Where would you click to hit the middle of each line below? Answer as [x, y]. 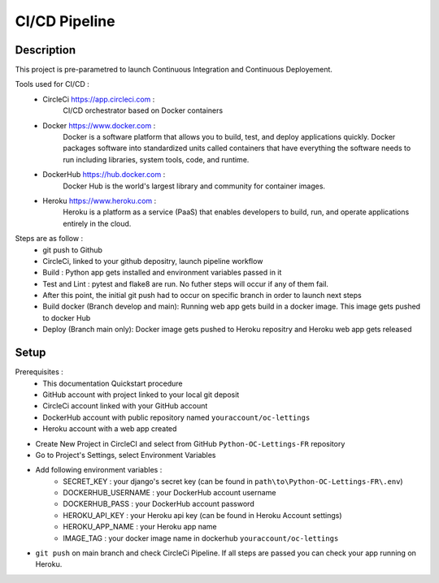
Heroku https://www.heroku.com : [100, 201]
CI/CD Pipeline [65, 21]
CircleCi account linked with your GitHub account [125, 406]
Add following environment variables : [99, 470]
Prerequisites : [39, 372]
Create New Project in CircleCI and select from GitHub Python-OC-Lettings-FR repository [190, 443]
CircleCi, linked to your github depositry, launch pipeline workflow [153, 261]
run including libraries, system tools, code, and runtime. [156, 159]
